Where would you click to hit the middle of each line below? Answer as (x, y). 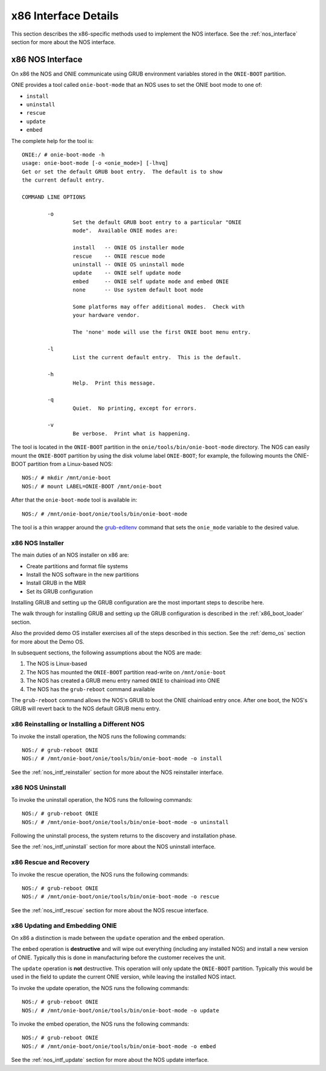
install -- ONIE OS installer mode (128, 248)
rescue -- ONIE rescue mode (119, 256)
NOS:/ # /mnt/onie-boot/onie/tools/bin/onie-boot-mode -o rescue (121, 897)
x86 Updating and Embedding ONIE (64, 926)
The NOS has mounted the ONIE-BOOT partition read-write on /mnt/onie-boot (126, 672)
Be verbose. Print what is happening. (132, 433)
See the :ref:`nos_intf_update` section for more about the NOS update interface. (110, 1060)
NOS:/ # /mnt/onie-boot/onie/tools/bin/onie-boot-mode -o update (121, 1010)
